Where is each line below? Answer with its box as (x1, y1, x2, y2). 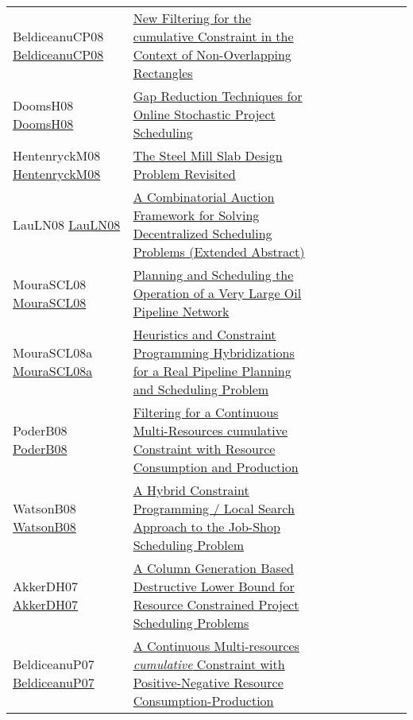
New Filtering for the (133, 9, 251, 27)
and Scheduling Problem (133, 380, 269, 398)
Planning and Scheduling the (133, 265, 294, 284)
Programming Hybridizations (133, 343, 295, 362)
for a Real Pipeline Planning (133, 362, 291, 380)
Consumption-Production (133, 691, 274, 710)
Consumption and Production (133, 458, 299, 476)
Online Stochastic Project (133, 105, 276, 123)
